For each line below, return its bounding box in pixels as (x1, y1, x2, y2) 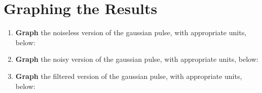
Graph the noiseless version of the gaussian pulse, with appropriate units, (15, 27, 247, 38)
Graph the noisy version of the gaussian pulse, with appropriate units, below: (15, 54, 258, 64)
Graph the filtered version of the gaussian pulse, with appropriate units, (15, 70, 242, 81)
